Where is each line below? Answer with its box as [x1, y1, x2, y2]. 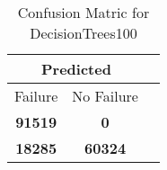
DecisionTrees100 [30, 22, 137, 43]
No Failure [72, 85, 138, 106]
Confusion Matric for [17, 2, 150, 22]
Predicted [41, 58, 111, 79]
